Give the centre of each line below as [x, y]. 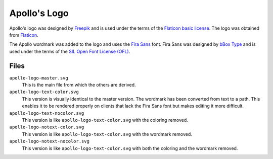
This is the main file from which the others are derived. [79, 85]
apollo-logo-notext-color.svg [47, 127]
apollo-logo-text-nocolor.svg [47, 113]
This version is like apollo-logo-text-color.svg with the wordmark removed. [107, 134]
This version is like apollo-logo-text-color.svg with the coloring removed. [105, 120]
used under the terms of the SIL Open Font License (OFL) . [70, 51]
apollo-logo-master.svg [39, 78]
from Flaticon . [24, 35]
